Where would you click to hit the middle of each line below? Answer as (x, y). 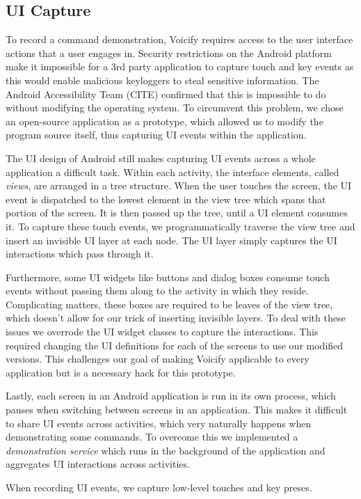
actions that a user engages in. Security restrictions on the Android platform (169, 53)
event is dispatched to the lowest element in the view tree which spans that (166, 199)
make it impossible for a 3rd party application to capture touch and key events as (180, 66)
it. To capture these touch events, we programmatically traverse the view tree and (180, 226)
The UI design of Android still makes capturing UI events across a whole (161, 158)
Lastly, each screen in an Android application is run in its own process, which (171, 396)
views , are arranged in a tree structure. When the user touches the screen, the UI (179, 185)
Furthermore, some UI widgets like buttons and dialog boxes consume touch (168, 277)
